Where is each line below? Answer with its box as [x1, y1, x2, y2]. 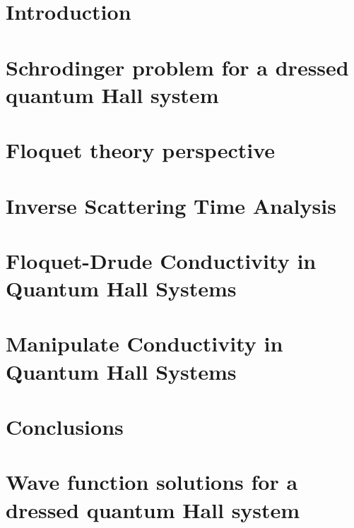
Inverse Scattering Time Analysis [6, 191, 336, 220]
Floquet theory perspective [6, 136, 276, 164]
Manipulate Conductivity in [6, 329, 283, 358]
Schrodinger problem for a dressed [6, 52, 349, 81]
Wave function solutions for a [6, 467, 298, 496]
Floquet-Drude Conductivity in [6, 246, 317, 275]
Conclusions [6, 412, 124, 440]
